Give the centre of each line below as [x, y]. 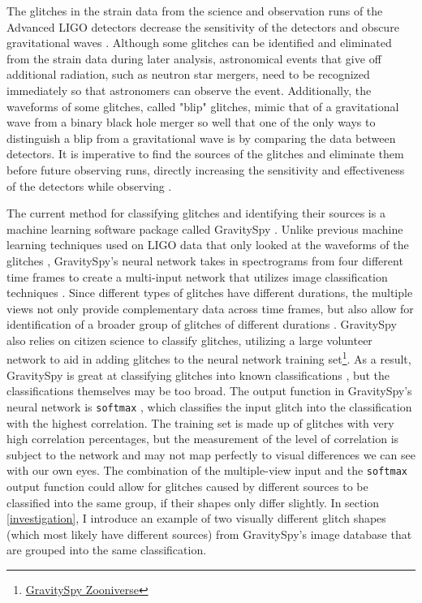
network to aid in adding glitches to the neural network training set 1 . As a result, [209, 358]
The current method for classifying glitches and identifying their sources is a [196, 213]
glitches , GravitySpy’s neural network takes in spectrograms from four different [205, 260]
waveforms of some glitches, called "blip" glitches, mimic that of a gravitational [203, 106]
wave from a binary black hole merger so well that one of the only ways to [191, 122]
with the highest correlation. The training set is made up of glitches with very [200, 422]
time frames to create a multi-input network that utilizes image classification [197, 276]
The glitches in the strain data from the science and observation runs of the [195, 11]
